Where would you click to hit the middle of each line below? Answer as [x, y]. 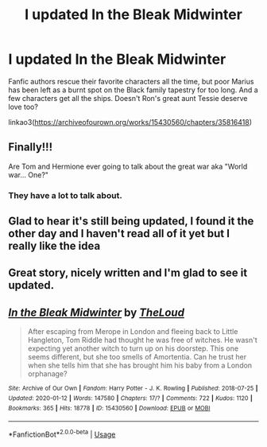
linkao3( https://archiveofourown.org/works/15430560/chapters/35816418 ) [130, 122]
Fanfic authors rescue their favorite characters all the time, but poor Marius [131, 81]
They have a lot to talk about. [66, 195]
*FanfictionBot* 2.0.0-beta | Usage [62, 433]
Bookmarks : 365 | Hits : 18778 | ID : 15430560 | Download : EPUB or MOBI [109, 408]
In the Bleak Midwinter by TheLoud [97, 312]
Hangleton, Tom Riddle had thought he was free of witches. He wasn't [143, 340]
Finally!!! [31, 148]
